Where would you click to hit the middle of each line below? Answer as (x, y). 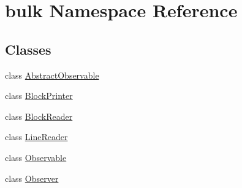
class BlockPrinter (39, 96)
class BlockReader (39, 116)
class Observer (32, 178)
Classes (28, 49)
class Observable (36, 157)
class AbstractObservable (52, 75)
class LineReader (36, 137)
